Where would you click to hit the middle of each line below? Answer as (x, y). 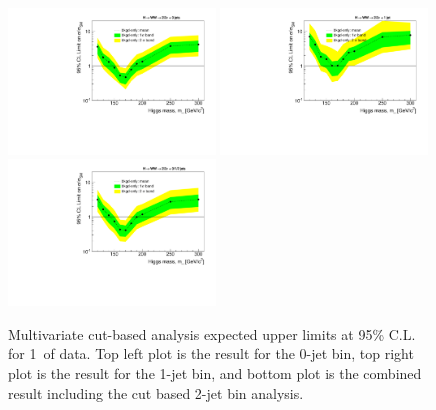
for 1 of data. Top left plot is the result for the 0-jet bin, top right (211, 353)
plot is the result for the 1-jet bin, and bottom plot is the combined (215, 373)
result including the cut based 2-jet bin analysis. (156, 392)
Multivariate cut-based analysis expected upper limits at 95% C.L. (212, 333)
